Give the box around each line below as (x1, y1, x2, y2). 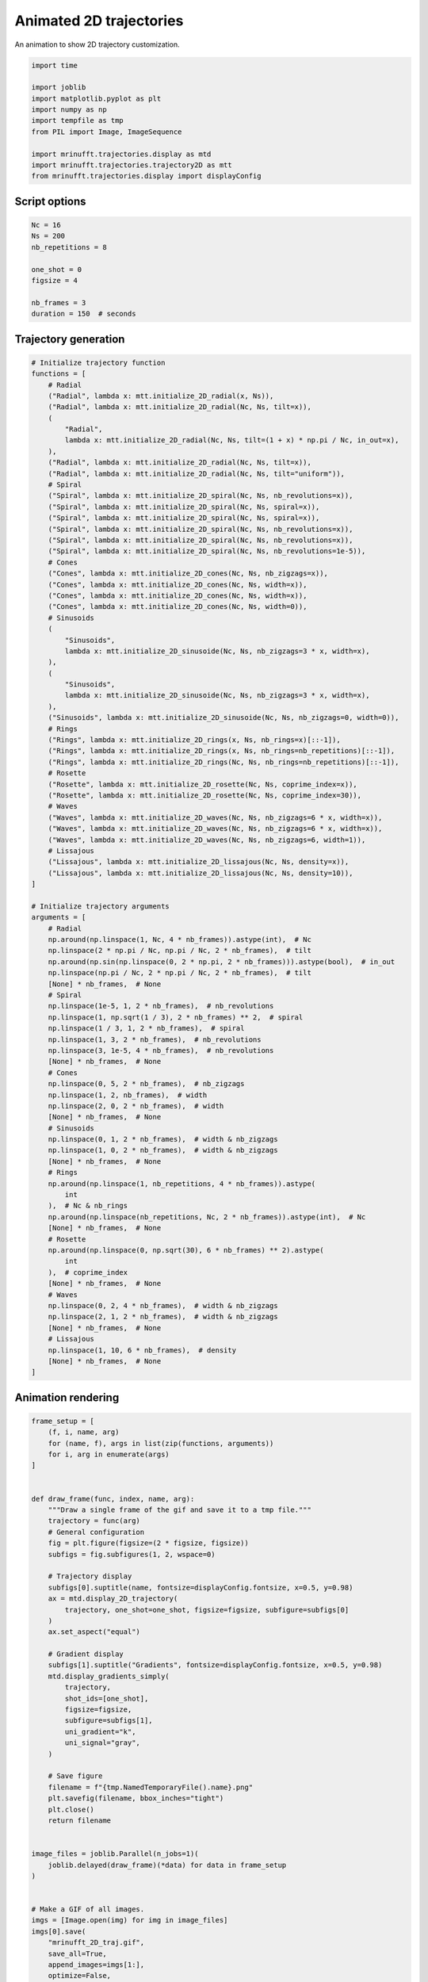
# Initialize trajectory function (31, 358, 166, 367)
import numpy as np (31, 105, 107, 114)
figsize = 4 (31, 276, 78, 285)
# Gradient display (48, 1650, 124, 1659)
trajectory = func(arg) (48, 1517, 140, 1525)
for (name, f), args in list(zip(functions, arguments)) (48, 1439, 274, 1448)
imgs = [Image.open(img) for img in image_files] (31, 1915, 228, 1925)
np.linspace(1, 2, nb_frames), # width (48, 1090, 208, 1100)
